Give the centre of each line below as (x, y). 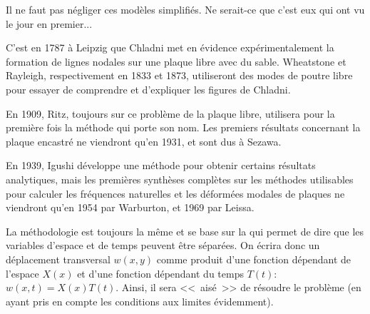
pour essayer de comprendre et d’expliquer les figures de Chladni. (148, 89)
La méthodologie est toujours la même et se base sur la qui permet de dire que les (185, 231)
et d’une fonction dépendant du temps (160, 273)
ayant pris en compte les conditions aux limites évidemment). (140, 301)
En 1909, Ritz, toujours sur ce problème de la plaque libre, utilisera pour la (170, 113)
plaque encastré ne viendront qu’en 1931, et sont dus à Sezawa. (144, 141)
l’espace (22, 273)
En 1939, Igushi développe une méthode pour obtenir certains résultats (161, 165)
